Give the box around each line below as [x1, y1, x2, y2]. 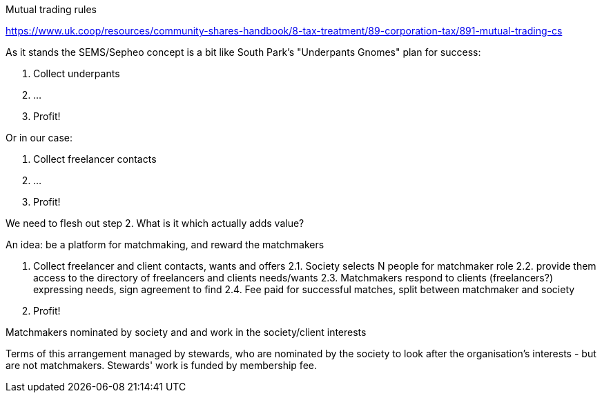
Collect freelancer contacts [33, 153, 157, 165]
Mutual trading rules [6, 3, 97, 15]
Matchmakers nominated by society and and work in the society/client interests [6, 326, 367, 338]
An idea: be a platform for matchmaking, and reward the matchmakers [6, 239, 324, 250]
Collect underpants [33, 68, 120, 79]
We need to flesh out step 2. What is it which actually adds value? [6, 217, 304, 229]
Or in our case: [6, 132, 72, 143]
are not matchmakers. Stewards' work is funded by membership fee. [6, 359, 318, 371]
